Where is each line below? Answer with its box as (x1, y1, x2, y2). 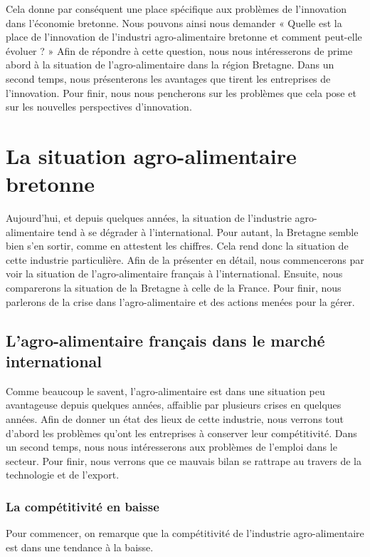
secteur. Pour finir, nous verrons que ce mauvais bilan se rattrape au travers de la (6, 453, 361, 468)
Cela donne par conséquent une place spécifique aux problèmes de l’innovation (6, 1, 347, 16)
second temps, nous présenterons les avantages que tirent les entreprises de (6, 71, 331, 86)
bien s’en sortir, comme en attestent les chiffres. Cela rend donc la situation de (6, 238, 349, 253)
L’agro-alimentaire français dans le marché (6, 329, 325, 351)
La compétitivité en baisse (6, 497, 159, 515)
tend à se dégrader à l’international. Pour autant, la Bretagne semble (57, 224, 359, 239)
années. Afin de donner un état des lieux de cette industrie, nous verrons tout (6, 412, 344, 426)
